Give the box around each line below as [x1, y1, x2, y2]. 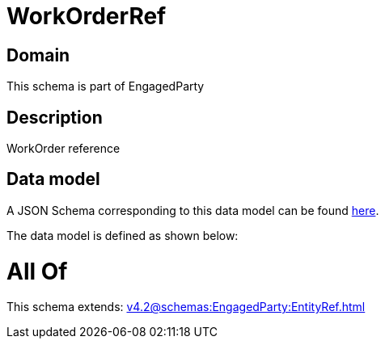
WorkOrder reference [6, 141, 121, 156]
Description [6, 107, 103, 128]
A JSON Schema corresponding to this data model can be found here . [6, 203, 379, 217]
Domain [6, 44, 70, 65]
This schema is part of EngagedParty [6, 79, 205, 94]
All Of [6, 257, 68, 285]
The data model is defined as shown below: [6, 228, 239, 242]
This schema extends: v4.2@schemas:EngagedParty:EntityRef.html [6, 300, 366, 314]
